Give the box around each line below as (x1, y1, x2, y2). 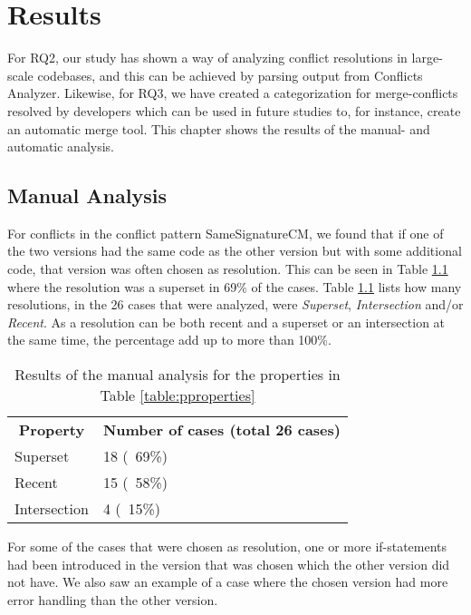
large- (411, 48, 443, 67)
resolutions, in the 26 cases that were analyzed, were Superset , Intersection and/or (7, 295, 464, 314)
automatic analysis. (7, 137, 114, 156)
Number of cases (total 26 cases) (102, 419, 341, 441)
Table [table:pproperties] (100, 385, 255, 406)
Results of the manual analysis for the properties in (14, 364, 341, 386)
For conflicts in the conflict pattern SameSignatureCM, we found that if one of (7, 223, 444, 242)
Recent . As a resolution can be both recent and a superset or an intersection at (7, 312, 446, 331)
